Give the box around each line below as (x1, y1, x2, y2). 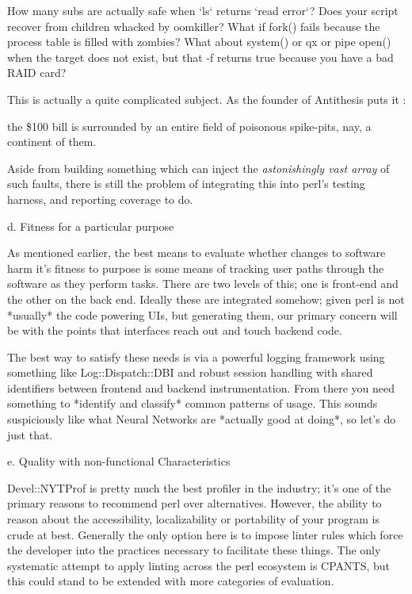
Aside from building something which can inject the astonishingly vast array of (7, 159, 390, 176)
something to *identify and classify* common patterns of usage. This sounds (7, 395, 378, 412)
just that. (7, 426, 53, 443)
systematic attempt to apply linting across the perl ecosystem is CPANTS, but (7, 557, 390, 573)
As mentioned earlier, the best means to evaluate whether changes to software (7, 244, 386, 261)
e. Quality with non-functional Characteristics (7, 453, 231, 469)
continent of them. (7, 133, 97, 150)
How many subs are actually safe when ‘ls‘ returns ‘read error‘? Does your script (7, 2, 399, 18)
